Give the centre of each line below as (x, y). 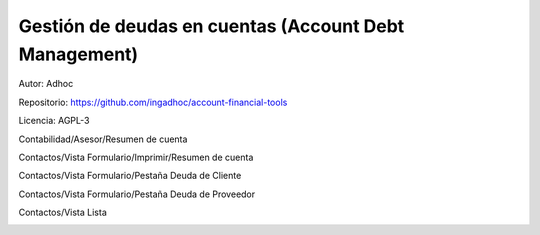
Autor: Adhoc (46, 84)
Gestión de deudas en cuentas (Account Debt (211, 26)
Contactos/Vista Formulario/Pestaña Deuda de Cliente (130, 176)
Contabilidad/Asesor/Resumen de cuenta (103, 139)
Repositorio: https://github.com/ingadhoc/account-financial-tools (153, 102)
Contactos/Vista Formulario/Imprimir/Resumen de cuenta (136, 157)
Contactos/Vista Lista (62, 212)
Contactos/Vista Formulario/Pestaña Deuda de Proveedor (137, 194)
